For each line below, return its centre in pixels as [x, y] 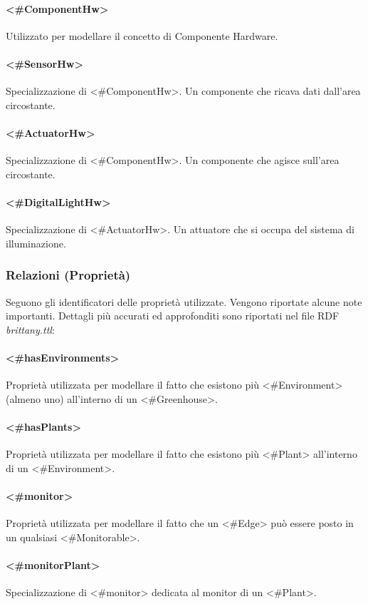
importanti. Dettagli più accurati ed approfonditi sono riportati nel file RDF [173, 316]
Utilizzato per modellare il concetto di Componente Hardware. [142, 35]
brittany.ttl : [30, 329]
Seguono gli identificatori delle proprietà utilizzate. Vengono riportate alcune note [184, 301]
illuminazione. [36, 243]
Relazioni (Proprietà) [68, 275]
